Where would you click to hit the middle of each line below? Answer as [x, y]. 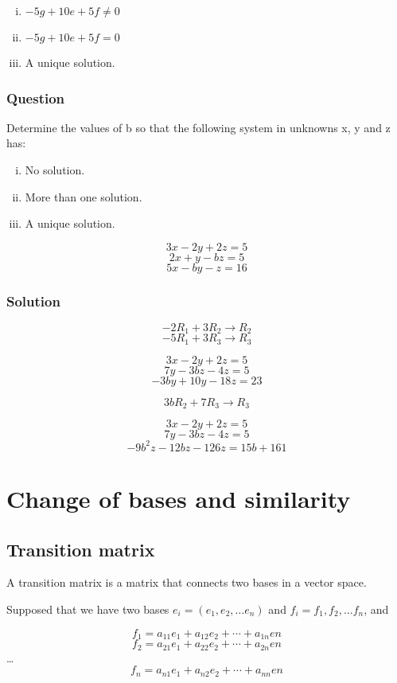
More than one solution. [84, 196]
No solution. [55, 170]
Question [36, 98]
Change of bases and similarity [179, 499]
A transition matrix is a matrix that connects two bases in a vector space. [187, 582]
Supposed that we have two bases [88, 609]
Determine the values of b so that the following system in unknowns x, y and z [198, 127]
